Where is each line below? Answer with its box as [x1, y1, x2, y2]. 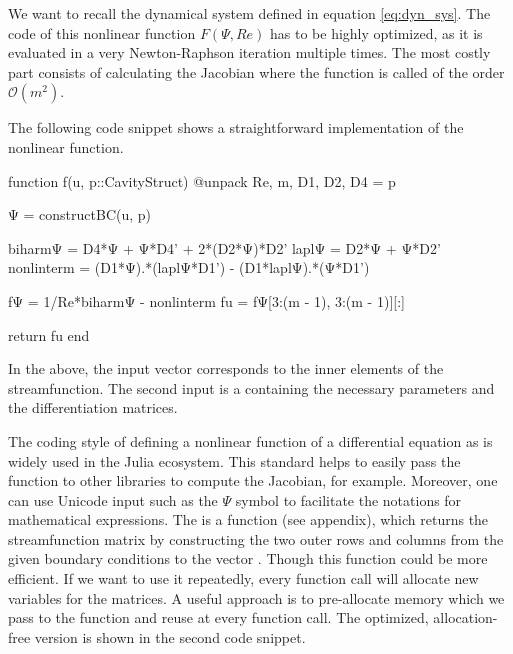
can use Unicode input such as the [8, 489, 218, 510]
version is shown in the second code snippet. [34, 626, 306, 647]
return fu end [8, 324, 90, 345]
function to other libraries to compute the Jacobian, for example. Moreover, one [8, 470, 498, 491]
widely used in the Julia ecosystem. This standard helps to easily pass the [8, 450, 461, 471]
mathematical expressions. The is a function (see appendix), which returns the [8, 509, 489, 530]
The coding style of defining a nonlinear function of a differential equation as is [8, 430, 493, 451]
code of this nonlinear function [8, 22, 196, 43]
